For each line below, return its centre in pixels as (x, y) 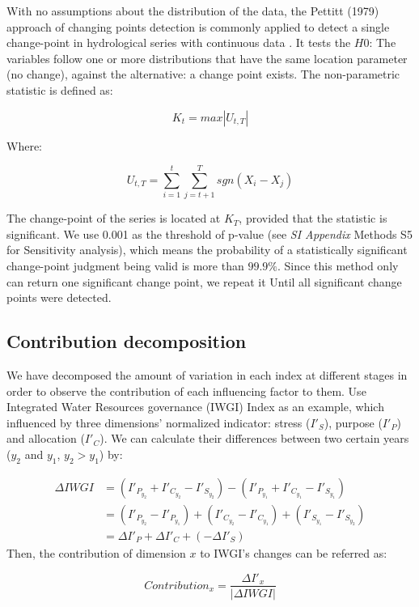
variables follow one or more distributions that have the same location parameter (207, 58)
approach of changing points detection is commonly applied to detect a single (198, 26)
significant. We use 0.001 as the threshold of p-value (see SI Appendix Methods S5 (209, 233)
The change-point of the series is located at (114, 218)
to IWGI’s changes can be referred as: (294, 552)
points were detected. (59, 297)
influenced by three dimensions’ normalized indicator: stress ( (159, 422)
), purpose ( (353, 422)
